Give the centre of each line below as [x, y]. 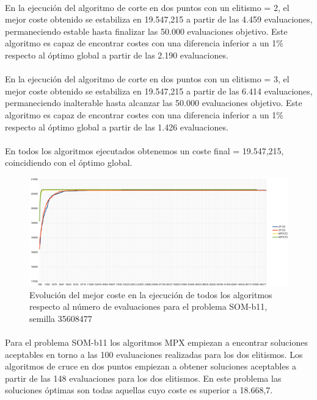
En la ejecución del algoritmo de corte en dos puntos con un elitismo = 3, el [147, 79]
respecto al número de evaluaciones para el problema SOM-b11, [148, 306]
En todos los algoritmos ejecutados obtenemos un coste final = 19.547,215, [144, 150]
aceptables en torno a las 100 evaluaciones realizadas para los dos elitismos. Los [154, 354]
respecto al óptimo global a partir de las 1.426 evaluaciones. [117, 127]
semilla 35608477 [61, 318]
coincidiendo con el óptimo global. [69, 162]
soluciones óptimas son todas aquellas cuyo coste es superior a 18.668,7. [139, 390]
